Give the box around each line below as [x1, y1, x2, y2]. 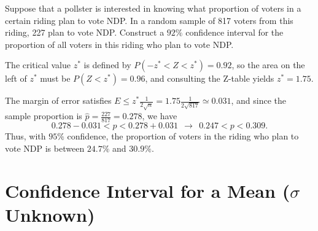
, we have [142, 109, 177, 122]
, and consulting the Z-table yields [145, 72, 274, 85]
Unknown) [5, 202, 95, 227]
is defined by [83, 58, 131, 71]
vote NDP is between [5, 141, 85, 154]
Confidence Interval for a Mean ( [5, 178, 290, 203]
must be [40, 72, 71, 85]
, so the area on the [231, 58, 305, 71]
